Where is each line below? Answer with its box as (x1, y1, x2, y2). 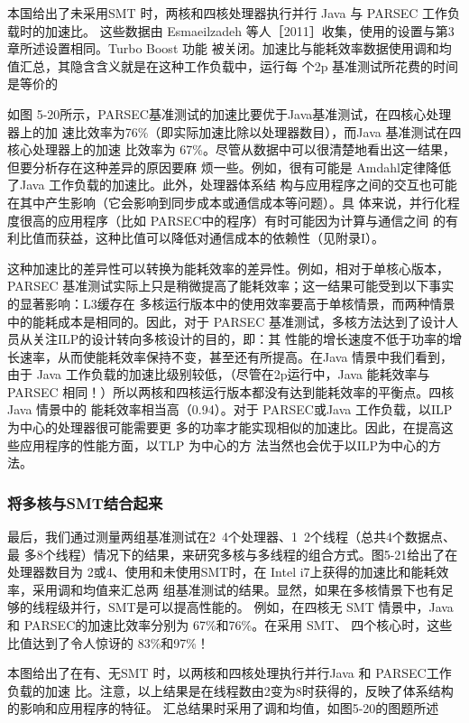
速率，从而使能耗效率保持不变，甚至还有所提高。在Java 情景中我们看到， (19, 347, 454, 366)
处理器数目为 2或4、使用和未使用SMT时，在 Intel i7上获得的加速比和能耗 (7, 562, 437, 581)
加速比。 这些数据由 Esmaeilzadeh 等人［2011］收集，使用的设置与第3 (44, 21, 455, 40)
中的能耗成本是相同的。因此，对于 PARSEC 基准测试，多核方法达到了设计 (7, 311, 446, 330)
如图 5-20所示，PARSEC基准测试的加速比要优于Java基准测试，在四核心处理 (7, 104, 452, 123)
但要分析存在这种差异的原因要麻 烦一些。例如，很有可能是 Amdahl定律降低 (7, 157, 451, 176)
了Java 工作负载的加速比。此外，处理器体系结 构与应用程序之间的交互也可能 (7, 175, 457, 194)
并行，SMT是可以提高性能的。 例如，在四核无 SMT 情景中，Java (69, 598, 454, 616)
